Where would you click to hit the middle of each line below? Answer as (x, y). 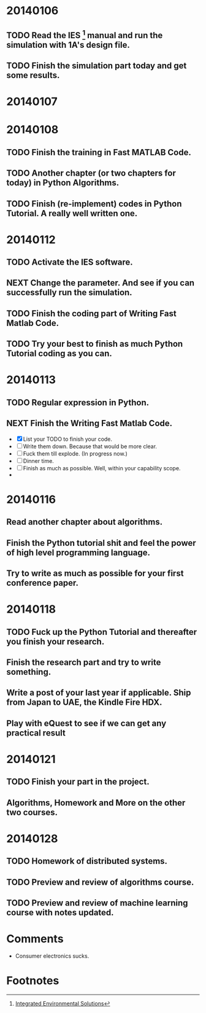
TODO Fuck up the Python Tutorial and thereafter (102, 632)
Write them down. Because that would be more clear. (90, 446)
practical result (36, 733)
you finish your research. (55, 641)
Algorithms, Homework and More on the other (96, 803)
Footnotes (33, 981)
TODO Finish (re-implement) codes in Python (94, 204)
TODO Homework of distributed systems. (87, 861)
